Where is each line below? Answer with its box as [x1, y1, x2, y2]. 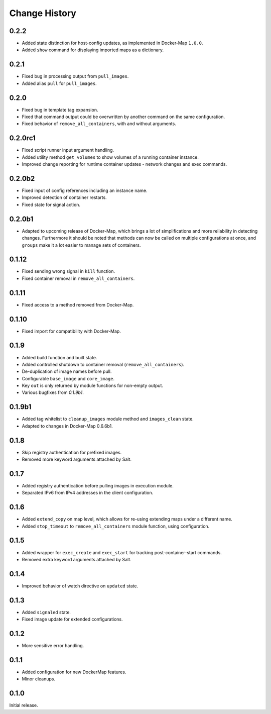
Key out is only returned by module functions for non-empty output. [22, 382, 163, 389]
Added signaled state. [22, 609, 71, 615]
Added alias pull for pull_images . [22, 80, 97, 86]
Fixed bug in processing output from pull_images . [22, 73, 129, 79]
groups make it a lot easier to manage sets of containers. [22, 242, 141, 248]
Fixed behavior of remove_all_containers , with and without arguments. [22, 121, 177, 127]
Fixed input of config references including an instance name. [22, 187, 148, 193]
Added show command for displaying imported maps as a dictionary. [22, 47, 164, 53]
